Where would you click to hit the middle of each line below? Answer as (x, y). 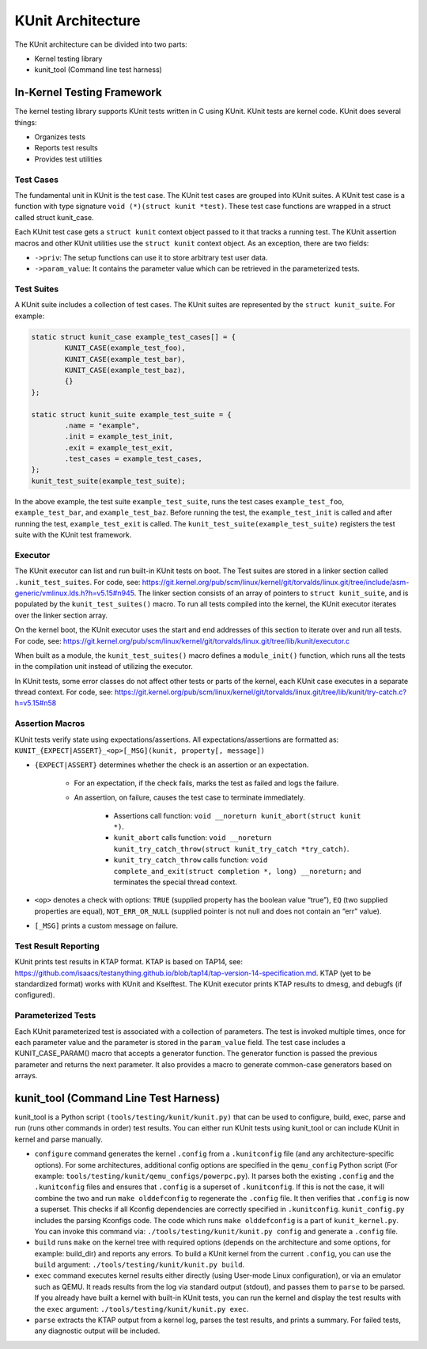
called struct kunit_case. (54, 217)
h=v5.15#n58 (36, 703)
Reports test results (66, 148)
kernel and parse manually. (59, 1139)
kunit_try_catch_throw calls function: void (191, 860)
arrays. (26, 1076)
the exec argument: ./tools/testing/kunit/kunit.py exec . (142, 1309)
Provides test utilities (68, 159)
